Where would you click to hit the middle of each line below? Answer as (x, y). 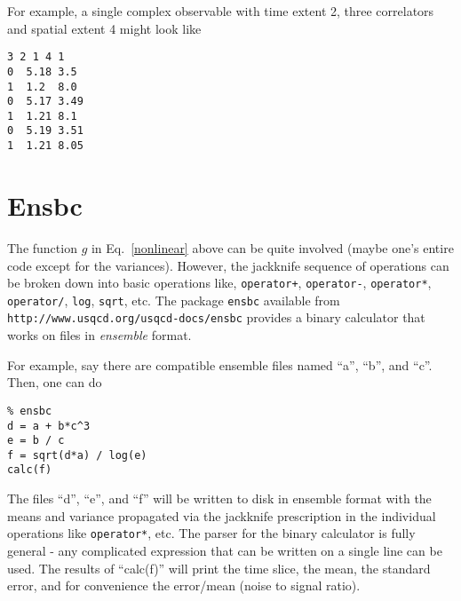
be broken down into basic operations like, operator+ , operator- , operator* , (219, 283)
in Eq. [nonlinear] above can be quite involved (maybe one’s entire (272, 247)
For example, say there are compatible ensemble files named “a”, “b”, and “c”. (220, 364)
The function (42, 247)
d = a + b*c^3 (49, 426)
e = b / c (36, 441)
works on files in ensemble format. (99, 335)
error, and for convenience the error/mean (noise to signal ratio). (184, 585)
